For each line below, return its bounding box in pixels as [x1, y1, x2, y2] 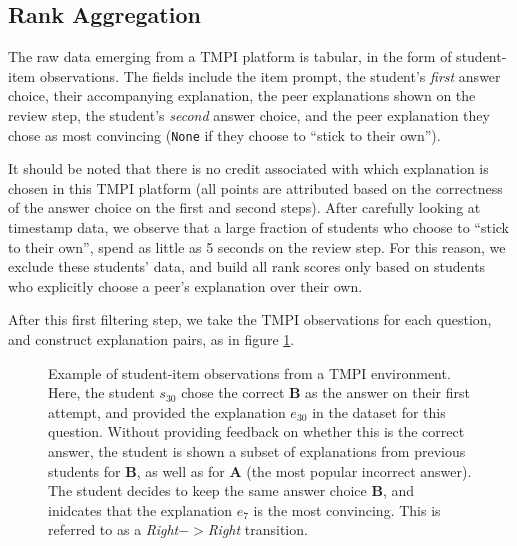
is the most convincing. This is [253, 499, 441, 520]
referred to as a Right [48, 519, 179, 540]
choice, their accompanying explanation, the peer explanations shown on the [8, 85, 476, 106]
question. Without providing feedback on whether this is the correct [48, 421, 465, 442]
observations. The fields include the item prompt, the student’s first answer [39, 65, 501, 86]
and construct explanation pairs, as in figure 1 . [8, 328, 295, 349]
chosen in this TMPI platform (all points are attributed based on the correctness [8, 177, 503, 198]
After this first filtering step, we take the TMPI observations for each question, [8, 309, 492, 330]
